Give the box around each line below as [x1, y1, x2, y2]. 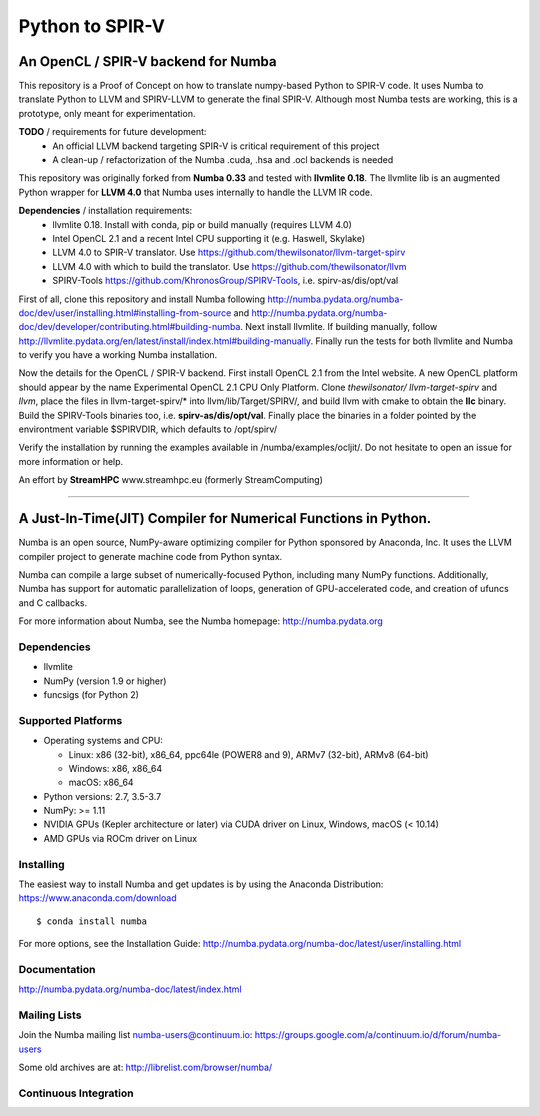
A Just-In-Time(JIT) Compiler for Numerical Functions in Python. [18, 510, 432, 527]
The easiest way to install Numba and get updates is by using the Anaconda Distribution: [18, 878, 384, 890]
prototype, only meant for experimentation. [18, 107, 196, 119]
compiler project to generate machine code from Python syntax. [18, 550, 283, 562]
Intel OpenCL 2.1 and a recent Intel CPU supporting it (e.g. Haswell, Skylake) [52, 232, 366, 244]
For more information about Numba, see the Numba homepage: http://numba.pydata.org [18, 615, 384, 627]
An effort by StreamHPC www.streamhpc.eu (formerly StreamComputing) [18, 474, 324, 486]
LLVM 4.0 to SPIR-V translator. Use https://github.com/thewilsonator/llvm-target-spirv [52, 246, 406, 259]
